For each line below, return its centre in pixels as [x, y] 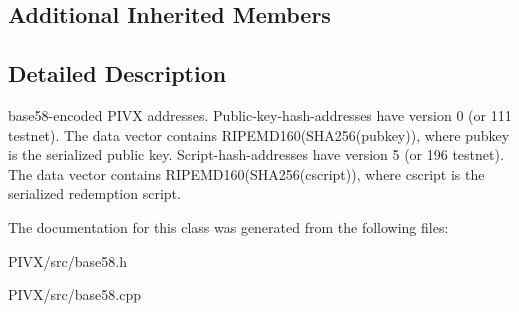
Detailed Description [117, 73]
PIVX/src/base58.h [67, 260]
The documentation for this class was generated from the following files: [228, 226]
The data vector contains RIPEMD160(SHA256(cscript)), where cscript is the [246, 173]
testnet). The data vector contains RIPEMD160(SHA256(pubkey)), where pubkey [259, 134]
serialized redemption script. [94, 193]
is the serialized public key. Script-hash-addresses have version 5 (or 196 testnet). [256, 154]
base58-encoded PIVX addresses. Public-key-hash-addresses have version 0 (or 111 [260, 114]
